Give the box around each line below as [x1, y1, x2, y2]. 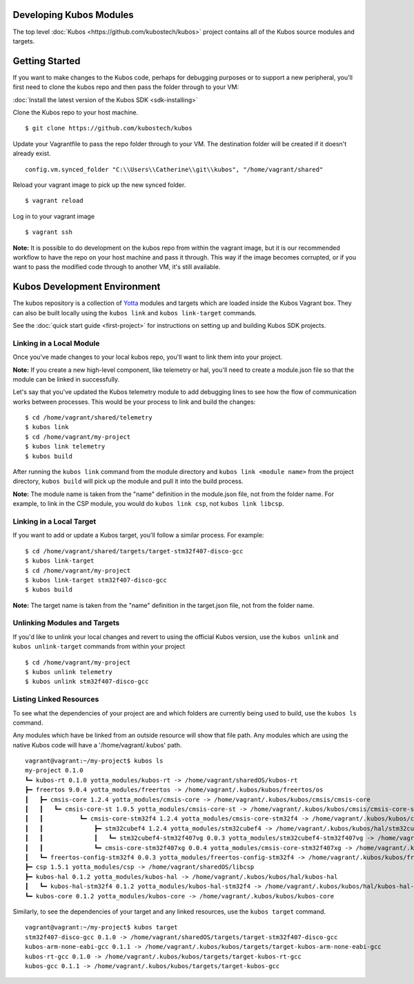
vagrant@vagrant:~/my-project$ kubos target [25, 923, 179, 932]
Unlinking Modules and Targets [12, 618, 120, 628]
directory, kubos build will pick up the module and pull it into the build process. [12, 477, 244, 486]
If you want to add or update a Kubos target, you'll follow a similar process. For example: [12, 531, 264, 540]
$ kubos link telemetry [25, 442, 106, 451]
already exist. [12, 149, 51, 158]
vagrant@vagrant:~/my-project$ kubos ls [25, 757, 164, 765]
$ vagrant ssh [25, 228, 72, 236]
